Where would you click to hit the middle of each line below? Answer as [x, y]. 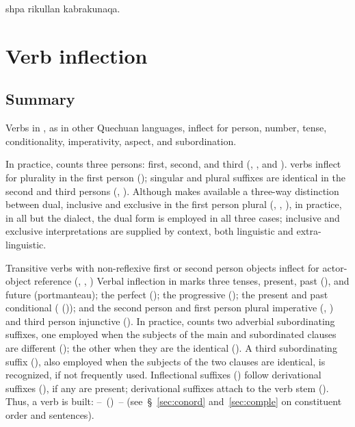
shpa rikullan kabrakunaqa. [63, 8]
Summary [40, 99]
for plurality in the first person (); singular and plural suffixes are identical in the [175, 177]
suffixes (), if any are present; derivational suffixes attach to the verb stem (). [167, 388]
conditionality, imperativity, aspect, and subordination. [121, 141]
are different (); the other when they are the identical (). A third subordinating [171, 348]
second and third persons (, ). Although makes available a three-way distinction [172, 191]
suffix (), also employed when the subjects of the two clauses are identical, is [166, 361]
